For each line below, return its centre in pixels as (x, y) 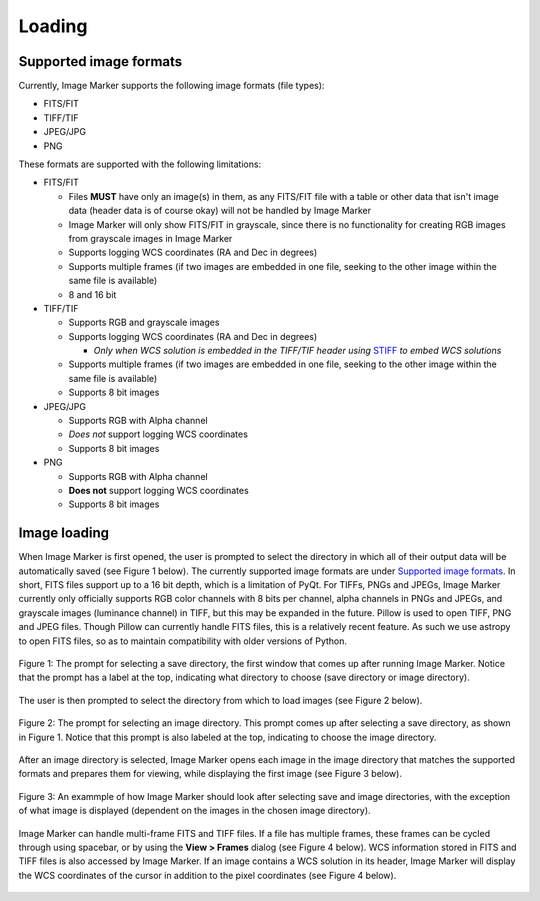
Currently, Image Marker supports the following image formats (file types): (171, 86)
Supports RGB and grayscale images (144, 322)
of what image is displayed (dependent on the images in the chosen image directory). (194, 811)
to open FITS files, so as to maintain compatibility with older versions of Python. (183, 641)
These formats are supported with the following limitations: (140, 164)
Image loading (64, 533)
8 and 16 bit (92, 294)
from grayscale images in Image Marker (150, 238)
